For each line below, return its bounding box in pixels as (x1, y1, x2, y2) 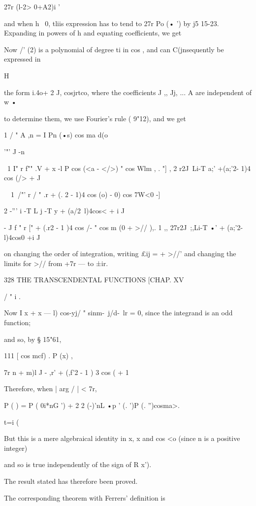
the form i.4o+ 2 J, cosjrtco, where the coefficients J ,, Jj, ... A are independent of (4, 87, 252, 97)
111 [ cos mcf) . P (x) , (4, 350, 73, 361)
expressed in (4, 54, 41, 64)
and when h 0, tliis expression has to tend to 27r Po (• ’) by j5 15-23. (4, 18, 219, 28)
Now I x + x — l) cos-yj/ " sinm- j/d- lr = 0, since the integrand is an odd (4, 307, 233, 318)
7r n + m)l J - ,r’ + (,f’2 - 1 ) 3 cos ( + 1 (4, 367, 129, 377)
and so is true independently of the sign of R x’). (4, 459, 152, 470)
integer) (4, 442, 28, 453)
